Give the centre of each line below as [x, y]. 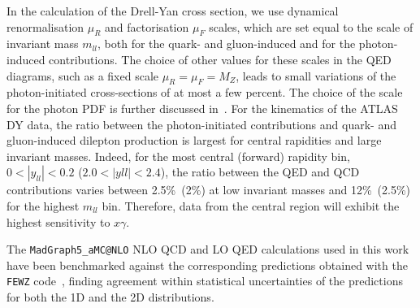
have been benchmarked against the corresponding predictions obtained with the [207, 265]
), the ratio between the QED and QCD [260, 172]
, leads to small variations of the [316, 75]
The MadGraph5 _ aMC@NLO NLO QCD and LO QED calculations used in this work [208, 249]
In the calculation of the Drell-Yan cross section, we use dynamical [173, 11]
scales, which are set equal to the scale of [311, 26]
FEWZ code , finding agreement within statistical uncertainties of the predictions [205, 281]
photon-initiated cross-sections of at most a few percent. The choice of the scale [205, 92]
